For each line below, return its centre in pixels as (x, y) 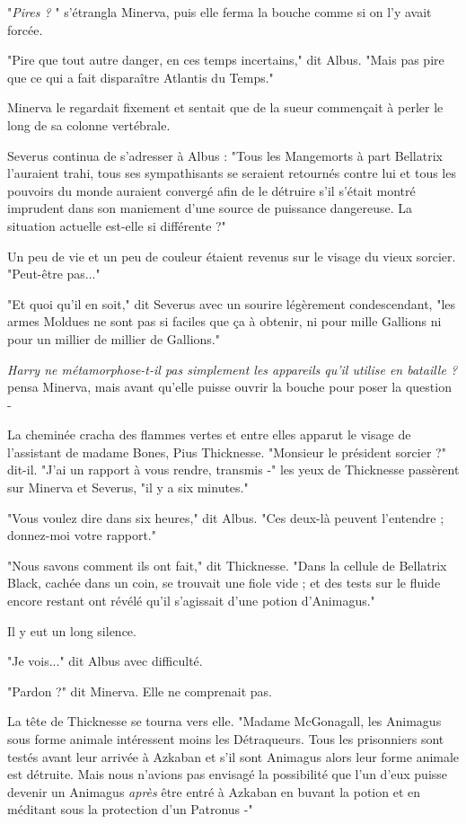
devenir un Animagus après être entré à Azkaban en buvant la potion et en (214, 791)
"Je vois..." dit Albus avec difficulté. (105, 661)
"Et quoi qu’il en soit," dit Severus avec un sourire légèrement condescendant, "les (232, 303)
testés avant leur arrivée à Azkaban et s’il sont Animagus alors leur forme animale (233, 756)
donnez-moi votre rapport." (82, 535)
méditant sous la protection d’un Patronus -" (130, 809)
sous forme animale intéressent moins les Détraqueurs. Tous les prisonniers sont (226, 739)
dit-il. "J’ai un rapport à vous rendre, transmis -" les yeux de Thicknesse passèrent (233, 470)
